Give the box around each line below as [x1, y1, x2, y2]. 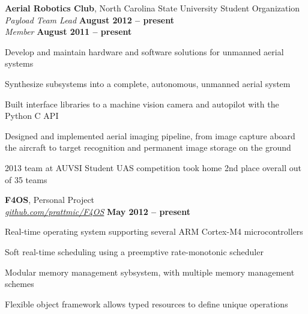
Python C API [5, 109, 59, 122]
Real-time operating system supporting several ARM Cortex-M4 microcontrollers [5, 225, 303, 238]
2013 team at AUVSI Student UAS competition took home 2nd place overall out [5, 161, 301, 174]
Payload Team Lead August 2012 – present [5, 13, 174, 26]
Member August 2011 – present [5, 25, 132, 38]
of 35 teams [5, 173, 47, 186]
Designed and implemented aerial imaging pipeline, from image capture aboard [5, 129, 295, 142]
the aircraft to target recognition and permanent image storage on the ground [5, 141, 291, 154]
